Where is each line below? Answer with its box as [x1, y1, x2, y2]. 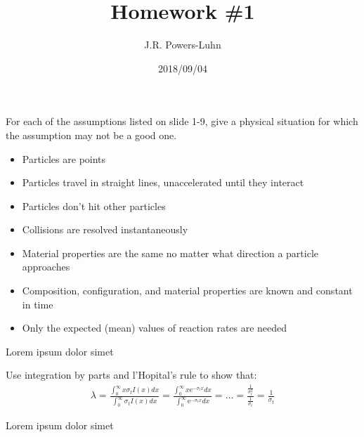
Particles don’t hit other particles [22, 198, 166, 213]
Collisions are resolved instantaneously [22, 222, 188, 237]
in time [22, 296, 53, 311]
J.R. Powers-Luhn [144, 37, 221, 52]
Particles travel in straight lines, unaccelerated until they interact [22, 175, 304, 190]
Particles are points [22, 151, 106, 166]
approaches [22, 259, 70, 274]
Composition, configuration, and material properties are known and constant [22, 283, 353, 298]
